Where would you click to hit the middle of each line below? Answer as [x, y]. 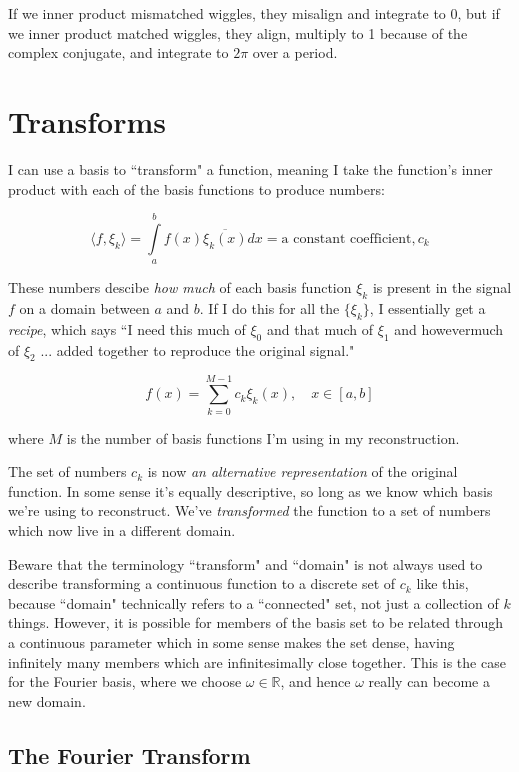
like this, [442, 583]
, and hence [315, 681]
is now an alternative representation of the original [302, 471]
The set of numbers [67, 471]
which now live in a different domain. [122, 529]
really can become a [429, 681]
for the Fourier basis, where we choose [125, 681]
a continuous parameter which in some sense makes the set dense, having [231, 641]
